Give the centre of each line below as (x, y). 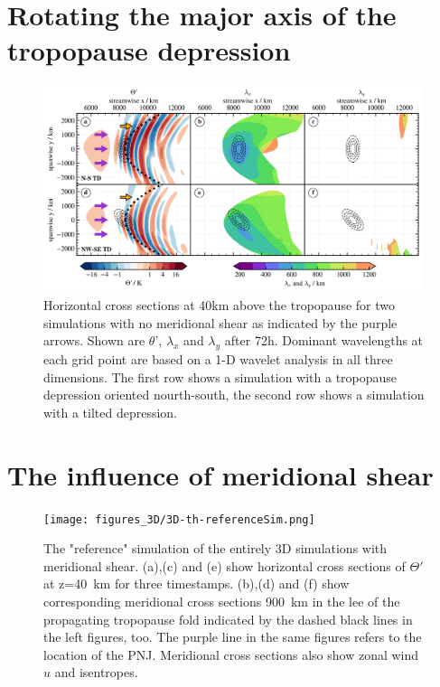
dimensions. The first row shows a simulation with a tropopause (220, 376)
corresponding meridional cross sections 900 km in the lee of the (222, 601)
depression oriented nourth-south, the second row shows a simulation (234, 395)
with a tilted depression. (110, 412)
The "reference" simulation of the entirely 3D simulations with (215, 548)
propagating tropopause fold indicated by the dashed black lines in (228, 619)
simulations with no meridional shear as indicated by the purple (220, 322)
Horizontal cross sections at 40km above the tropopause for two (220, 305)
